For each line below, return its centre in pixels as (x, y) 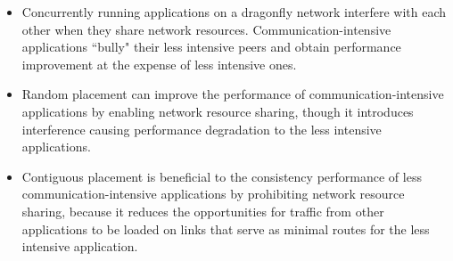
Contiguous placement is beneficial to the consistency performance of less (222, 176)
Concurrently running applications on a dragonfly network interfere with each (234, 12)
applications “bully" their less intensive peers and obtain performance (211, 47)
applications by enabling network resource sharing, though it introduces (218, 111)
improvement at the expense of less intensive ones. (159, 64)
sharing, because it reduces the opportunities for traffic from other (203, 211)
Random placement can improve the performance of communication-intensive (233, 94)
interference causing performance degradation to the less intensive (202, 129)
